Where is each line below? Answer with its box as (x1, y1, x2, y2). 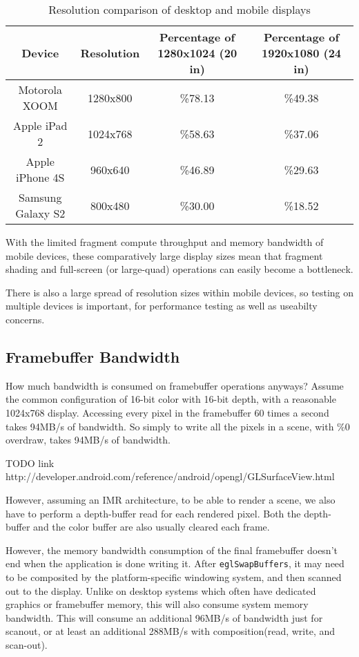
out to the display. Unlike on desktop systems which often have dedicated (6, 583, 316, 598)
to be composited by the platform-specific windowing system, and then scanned (6, 569, 342, 584)
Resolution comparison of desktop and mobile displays (48, 1, 311, 17)
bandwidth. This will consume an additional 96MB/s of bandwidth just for (6, 610, 323, 625)
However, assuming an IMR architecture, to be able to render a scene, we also (6, 492, 336, 506)
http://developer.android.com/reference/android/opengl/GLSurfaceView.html (6, 469, 335, 484)
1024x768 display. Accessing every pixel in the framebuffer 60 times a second (6, 405, 329, 419)
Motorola (18, 82, 63, 97)
